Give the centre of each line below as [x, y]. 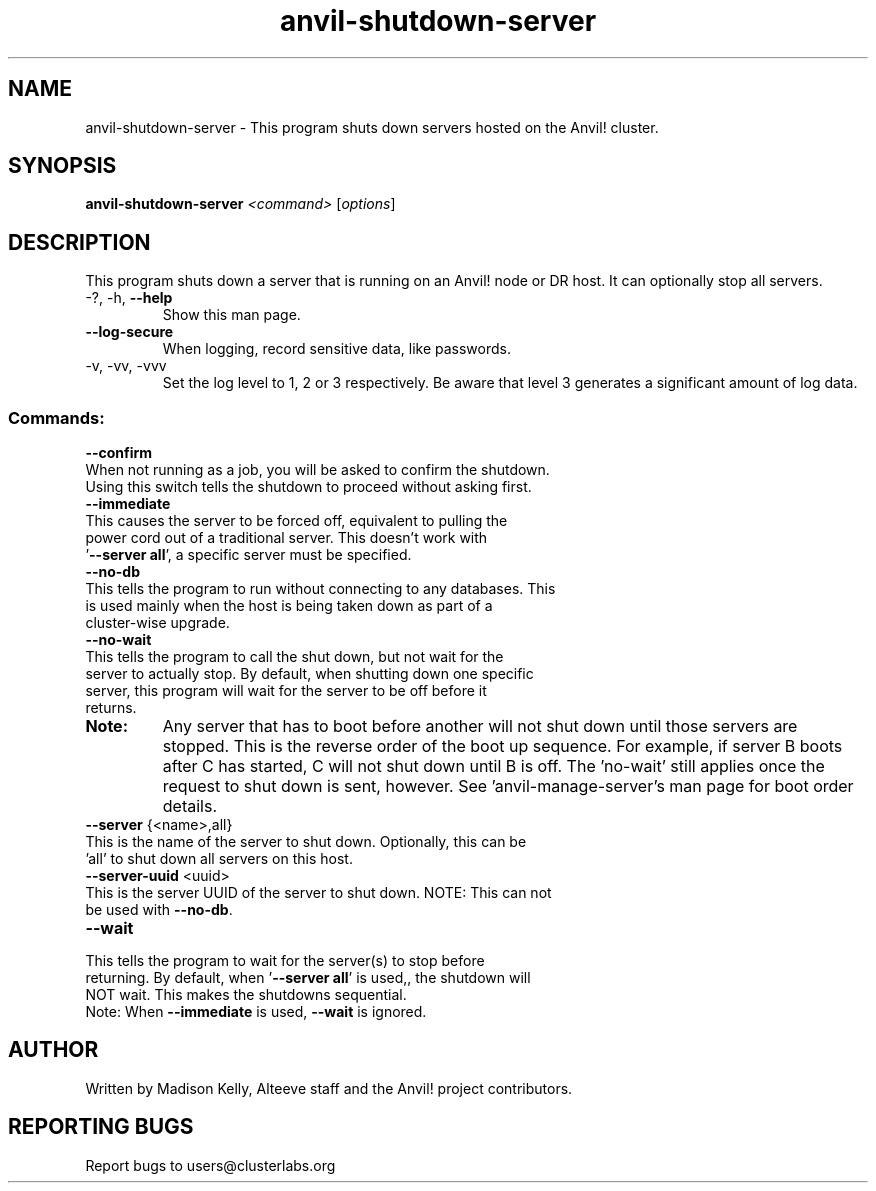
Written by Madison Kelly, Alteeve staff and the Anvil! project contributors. [329, 1088]
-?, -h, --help [129, 298]
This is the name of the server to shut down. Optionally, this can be [306, 842]
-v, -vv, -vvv [126, 366]
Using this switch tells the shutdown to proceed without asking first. [308, 487]
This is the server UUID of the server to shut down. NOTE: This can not [318, 893]
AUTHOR [53, 1050]
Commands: [56, 417]
